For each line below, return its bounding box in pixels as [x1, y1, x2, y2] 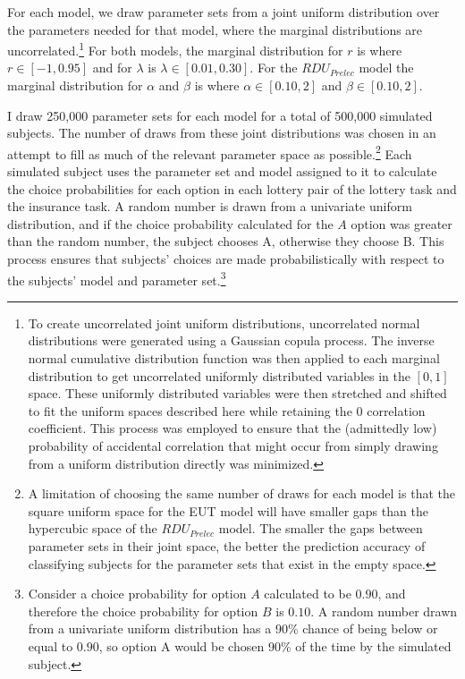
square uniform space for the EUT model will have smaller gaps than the [28, 501, 428, 520]
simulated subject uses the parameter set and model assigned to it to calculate [7, 162, 437, 181]
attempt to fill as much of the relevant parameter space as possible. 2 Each [7, 141, 412, 163]
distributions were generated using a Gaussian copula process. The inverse [28, 331, 435, 350]
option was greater [351, 214, 452, 233]
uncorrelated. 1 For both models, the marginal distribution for [7, 38, 343, 59]
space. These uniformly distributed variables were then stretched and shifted [28, 384, 447, 403]
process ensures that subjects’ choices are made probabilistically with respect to [7, 250, 444, 268]
